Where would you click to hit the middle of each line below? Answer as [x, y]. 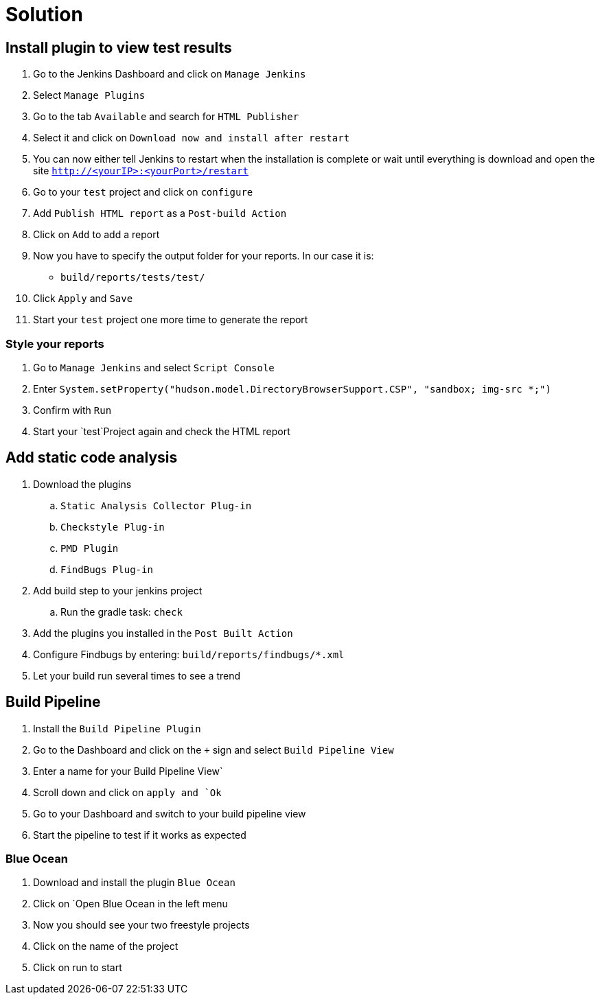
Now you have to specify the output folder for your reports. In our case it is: [204, 256]
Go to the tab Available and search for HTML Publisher [166, 117]
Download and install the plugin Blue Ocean [134, 883]
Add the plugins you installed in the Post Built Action [163, 633]
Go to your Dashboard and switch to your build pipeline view [170, 813]
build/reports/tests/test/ [133, 278]
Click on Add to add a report [96, 235]
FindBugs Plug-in [107, 569]
